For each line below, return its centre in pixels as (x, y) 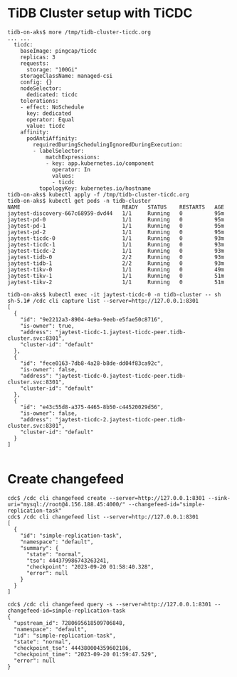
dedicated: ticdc (52, 94)
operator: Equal (50, 119)
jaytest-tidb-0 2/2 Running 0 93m (116, 257)
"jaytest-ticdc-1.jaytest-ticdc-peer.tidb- (121, 332)
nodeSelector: (41, 88)
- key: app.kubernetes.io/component (100, 163)
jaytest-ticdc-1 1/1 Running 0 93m (116, 244)
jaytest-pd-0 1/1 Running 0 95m (116, 219)
